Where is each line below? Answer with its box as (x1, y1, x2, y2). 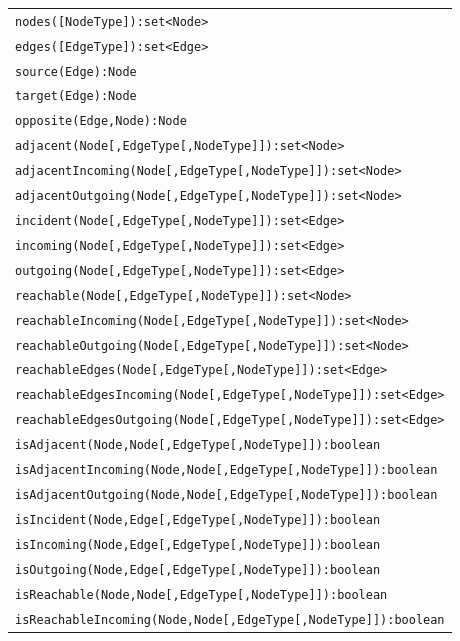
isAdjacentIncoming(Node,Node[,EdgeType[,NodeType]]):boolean (15, 463, 438, 478)
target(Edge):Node (15, 89, 137, 104)
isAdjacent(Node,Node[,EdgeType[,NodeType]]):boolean (15, 438, 381, 453)
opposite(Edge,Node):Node (15, 114, 187, 129)
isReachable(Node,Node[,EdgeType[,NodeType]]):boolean (15, 587, 388, 602)
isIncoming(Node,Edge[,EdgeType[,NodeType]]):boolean (15, 537, 381, 552)
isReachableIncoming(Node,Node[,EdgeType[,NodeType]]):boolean (15, 612, 445, 627)
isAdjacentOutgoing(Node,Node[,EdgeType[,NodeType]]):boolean (15, 487, 438, 502)
